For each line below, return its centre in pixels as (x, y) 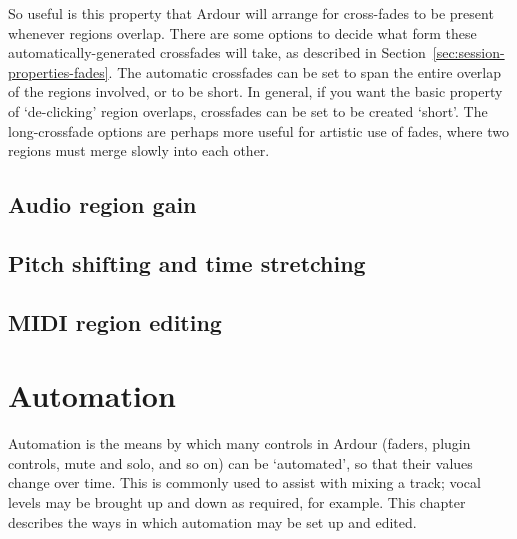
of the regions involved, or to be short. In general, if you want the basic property (255, 91)
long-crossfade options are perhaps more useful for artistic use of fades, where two (258, 130)
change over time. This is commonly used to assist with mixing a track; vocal (244, 482)
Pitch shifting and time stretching (187, 262)
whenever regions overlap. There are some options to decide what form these (242, 32)
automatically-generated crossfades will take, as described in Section (217, 52)
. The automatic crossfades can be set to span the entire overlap (305, 71)
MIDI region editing (115, 321)
